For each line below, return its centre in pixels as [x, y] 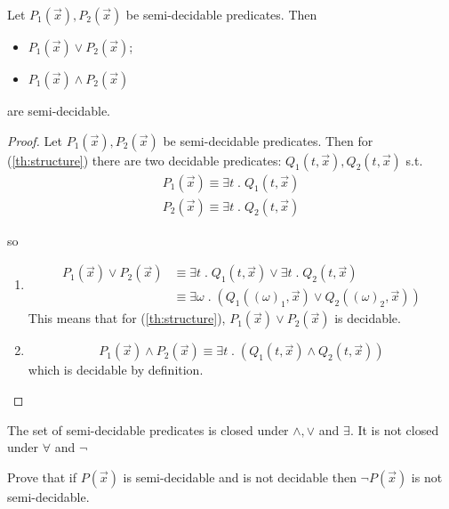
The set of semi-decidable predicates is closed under [148, 429]
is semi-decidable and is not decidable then [240, 477]
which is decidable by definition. [116, 370]
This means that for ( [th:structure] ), [127, 318]
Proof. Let [35, 140]
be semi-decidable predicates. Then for [268, 140]
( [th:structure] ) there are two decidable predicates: [144, 160]
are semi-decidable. [59, 110]
